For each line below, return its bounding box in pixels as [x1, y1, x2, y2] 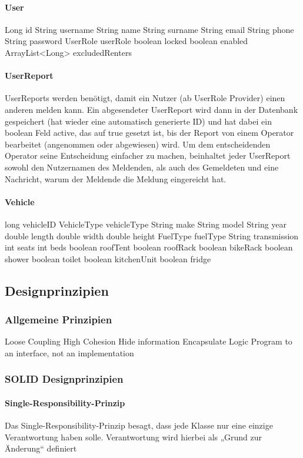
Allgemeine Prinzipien [5, 312, 112, 326]
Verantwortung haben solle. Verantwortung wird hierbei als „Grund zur [5, 430, 262, 443]
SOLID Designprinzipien [5, 372, 124, 386]
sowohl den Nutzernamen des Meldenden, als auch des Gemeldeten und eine [5, 161, 279, 173]
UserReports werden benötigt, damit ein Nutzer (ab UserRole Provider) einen [5, 92, 285, 104]
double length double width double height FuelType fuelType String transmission [5, 229, 299, 242]
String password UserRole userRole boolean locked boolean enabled [5, 35, 248, 47]
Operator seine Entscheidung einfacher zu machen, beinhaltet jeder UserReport [5, 149, 291, 162]
